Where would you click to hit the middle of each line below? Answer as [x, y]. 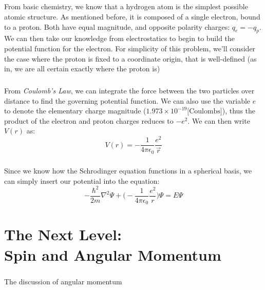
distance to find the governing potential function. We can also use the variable [127, 100]
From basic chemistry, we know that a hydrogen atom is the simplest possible [126, 6]
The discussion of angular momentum [63, 282]
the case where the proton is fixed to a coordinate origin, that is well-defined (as [130, 58]
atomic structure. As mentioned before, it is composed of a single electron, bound [132, 16]
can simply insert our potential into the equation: [82, 180]
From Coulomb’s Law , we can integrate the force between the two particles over [129, 91]
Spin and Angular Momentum [113, 254]
